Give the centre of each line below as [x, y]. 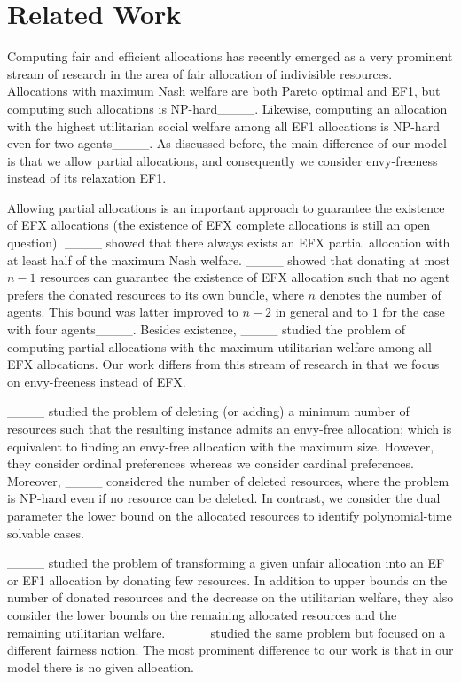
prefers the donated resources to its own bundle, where [156, 294]
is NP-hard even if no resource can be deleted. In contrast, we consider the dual [224, 498]
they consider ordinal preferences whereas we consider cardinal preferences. [211, 463]
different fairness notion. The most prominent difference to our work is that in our [230, 650]
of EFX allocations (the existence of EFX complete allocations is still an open [219, 225]
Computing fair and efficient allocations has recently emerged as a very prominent [230, 56]
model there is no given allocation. [101, 666]
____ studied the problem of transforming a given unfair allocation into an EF [226, 563]
